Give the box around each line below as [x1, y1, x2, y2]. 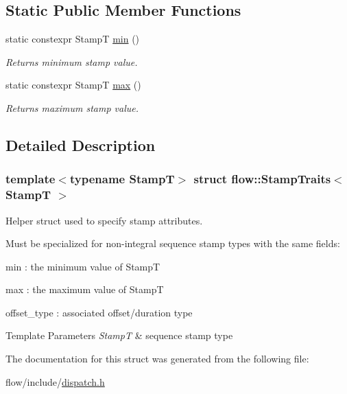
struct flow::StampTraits [193, 170, 331, 187]
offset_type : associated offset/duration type [5, 305, 193, 319]
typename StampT [69, 170, 175, 187]
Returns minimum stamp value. [5, 54, 138, 69]
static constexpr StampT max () [5, 78, 141, 92]
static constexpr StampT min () [5, 32, 140, 46]
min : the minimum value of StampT [5, 259, 160, 273]
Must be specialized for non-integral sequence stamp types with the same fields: [5, 236, 340, 251]
